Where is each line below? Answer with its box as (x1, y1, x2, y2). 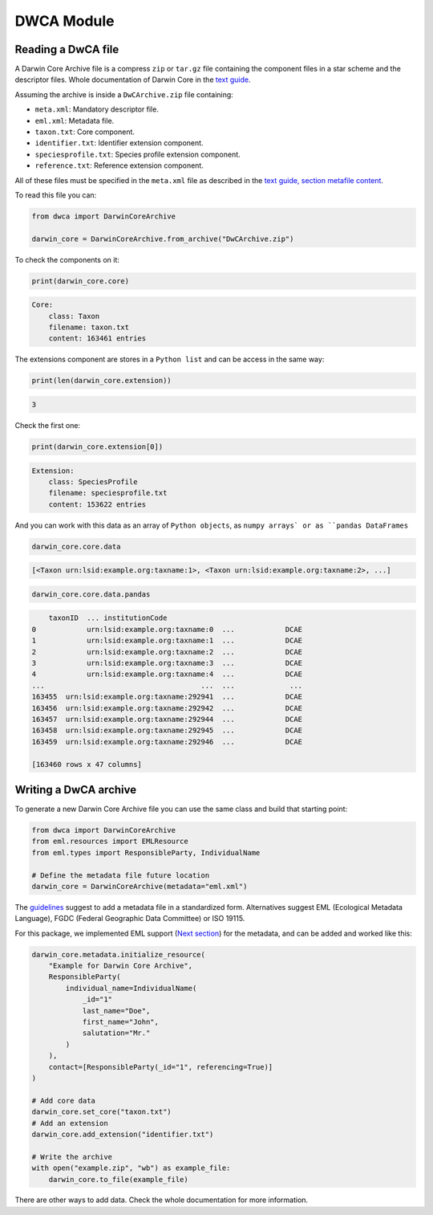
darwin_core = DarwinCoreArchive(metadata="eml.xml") (31, 882, 248, 891)
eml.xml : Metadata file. (34, 116, 115, 125)
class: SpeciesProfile (48, 477, 138, 486)
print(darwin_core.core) (31, 276, 130, 285)
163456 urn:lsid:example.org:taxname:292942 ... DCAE (31, 703, 303, 712)
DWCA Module (14, 12, 115, 30)
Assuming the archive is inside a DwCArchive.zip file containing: (14, 89, 234, 100)
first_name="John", (82, 1017, 160, 1027)
